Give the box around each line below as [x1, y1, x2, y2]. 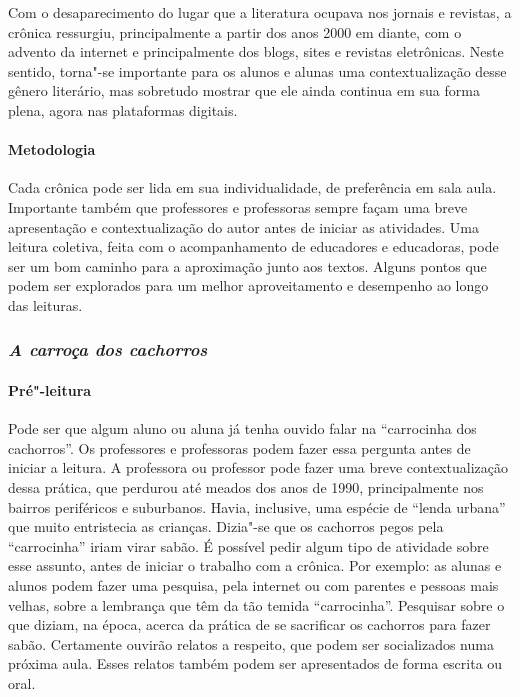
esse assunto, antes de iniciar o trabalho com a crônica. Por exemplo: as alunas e [8, 555, 502, 576]
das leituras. [8, 294, 83, 315]
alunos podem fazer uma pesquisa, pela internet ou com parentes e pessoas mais [8, 574, 499, 595]
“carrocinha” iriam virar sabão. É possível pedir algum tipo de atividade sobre [8, 535, 489, 556]
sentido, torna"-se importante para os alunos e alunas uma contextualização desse [8, 60, 507, 81]
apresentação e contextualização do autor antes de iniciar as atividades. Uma [8, 216, 479, 237]
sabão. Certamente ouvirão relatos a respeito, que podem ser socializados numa [8, 633, 494, 654]
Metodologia [8, 139, 96, 160]
